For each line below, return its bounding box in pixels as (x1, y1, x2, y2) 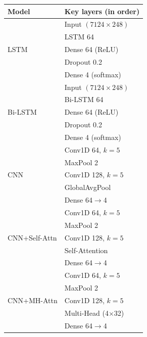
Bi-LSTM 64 (64, 94, 104, 105)
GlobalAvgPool (64, 182, 111, 192)
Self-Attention (64, 245, 108, 255)
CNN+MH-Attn (8, 295, 58, 305)
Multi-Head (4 (64, 307, 109, 318)
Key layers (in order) (64, 6, 140, 16)
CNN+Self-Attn (8, 232, 57, 243)
